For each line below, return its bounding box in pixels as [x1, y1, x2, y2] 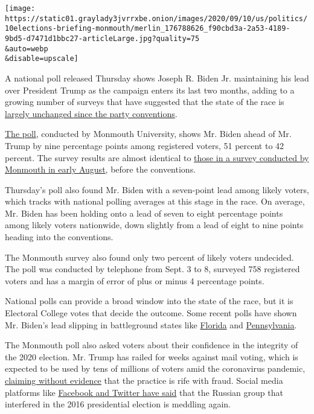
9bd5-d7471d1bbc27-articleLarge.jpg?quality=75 [5, 34, 200, 43]
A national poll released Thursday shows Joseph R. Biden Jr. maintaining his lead [5, 71, 309, 84]
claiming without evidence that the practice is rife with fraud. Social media [5, 374, 283, 386]
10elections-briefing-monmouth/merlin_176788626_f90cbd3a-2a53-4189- [5, 24, 290, 33]
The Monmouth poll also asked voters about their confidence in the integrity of [5, 339, 298, 351]
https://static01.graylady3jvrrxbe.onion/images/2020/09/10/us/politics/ [5, 14, 308, 23]
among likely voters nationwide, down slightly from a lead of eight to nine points [5, 218, 304, 231]
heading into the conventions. [5, 231, 114, 243]
